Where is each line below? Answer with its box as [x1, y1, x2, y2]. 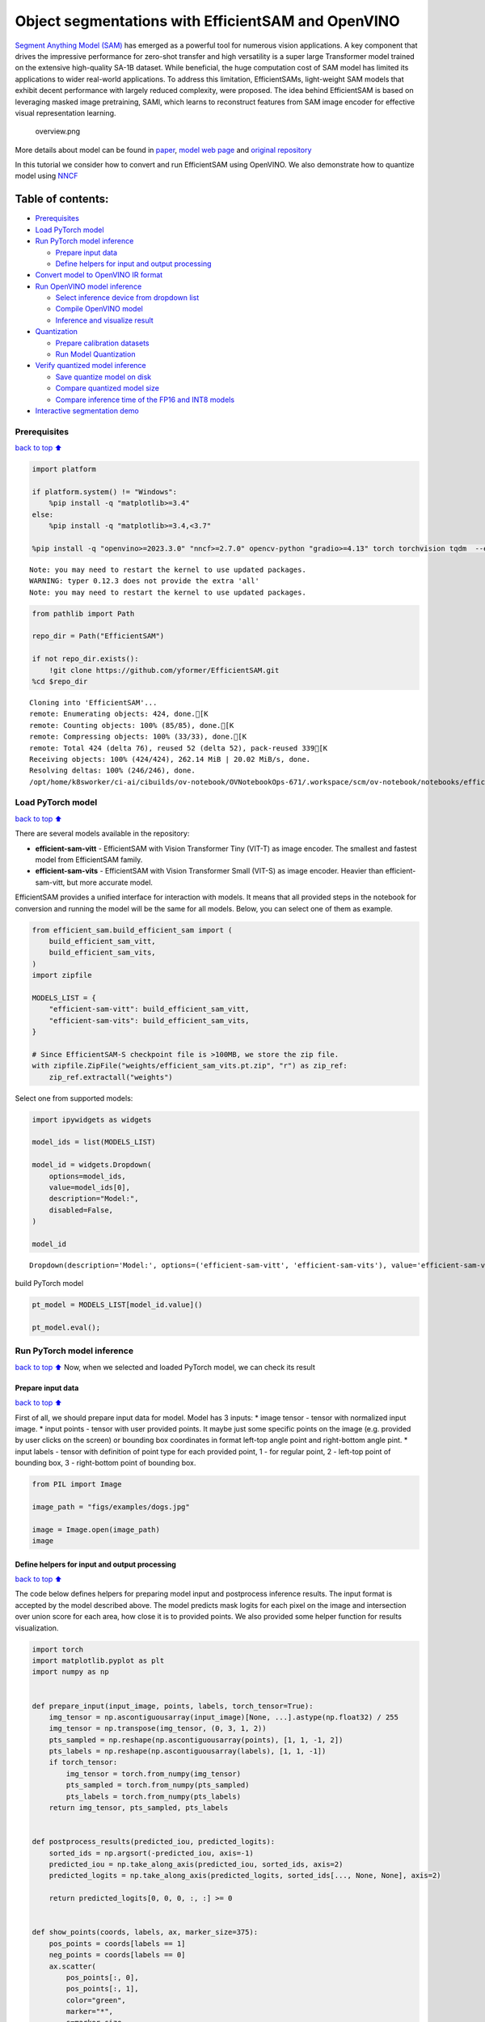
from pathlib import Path [32, 609, 135, 618]
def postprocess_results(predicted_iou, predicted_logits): [32, 1837, 276, 1846]
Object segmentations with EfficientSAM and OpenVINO [15, 12, 400, 30]
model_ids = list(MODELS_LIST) [32, 1137, 157, 1147]
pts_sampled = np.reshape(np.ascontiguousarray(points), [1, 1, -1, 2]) [48, 1735, 344, 1745]
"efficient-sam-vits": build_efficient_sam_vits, [48, 1016, 250, 1025]
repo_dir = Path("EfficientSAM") [32, 632, 165, 641]
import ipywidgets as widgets [32, 1115, 152, 1124]
